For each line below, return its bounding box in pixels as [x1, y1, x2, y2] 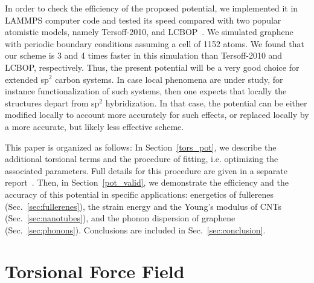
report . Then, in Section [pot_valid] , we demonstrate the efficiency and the [5, 176, 289, 189]
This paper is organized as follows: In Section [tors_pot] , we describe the [5, 140, 277, 153]
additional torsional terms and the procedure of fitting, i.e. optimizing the [5, 152, 278, 165]
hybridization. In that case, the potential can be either [105, 96, 307, 109]
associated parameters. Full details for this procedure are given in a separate [5, 164, 287, 177]
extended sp [5, 73, 49, 85]
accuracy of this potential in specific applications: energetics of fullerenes [5, 187, 274, 200]
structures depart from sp [5, 96, 100, 109]
